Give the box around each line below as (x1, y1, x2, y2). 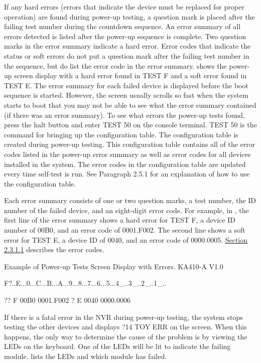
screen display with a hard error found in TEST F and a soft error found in (14, 70, 247, 81)
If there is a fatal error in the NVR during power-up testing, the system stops (4, 311, 243, 322)
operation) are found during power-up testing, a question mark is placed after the (4, 11, 255, 22)
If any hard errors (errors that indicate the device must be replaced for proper (4, 2, 244, 12)
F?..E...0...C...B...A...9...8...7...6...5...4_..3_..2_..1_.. (4, 278, 167, 288)
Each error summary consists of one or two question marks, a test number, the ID (4, 195, 256, 206)
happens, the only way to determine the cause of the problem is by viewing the (4, 331, 247, 341)
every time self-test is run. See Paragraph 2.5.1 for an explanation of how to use (4, 168, 250, 179)
